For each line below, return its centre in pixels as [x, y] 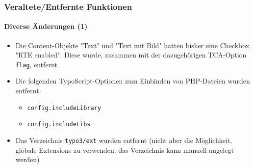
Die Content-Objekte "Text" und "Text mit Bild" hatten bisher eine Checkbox [132, 45]
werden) [27, 159]
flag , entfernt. [37, 64]
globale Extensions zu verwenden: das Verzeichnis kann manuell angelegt [125, 150]
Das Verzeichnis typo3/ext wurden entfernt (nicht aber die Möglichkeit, [124, 140]
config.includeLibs [59, 125]
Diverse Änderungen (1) [46, 26]
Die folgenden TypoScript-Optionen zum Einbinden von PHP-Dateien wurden [133, 81]
